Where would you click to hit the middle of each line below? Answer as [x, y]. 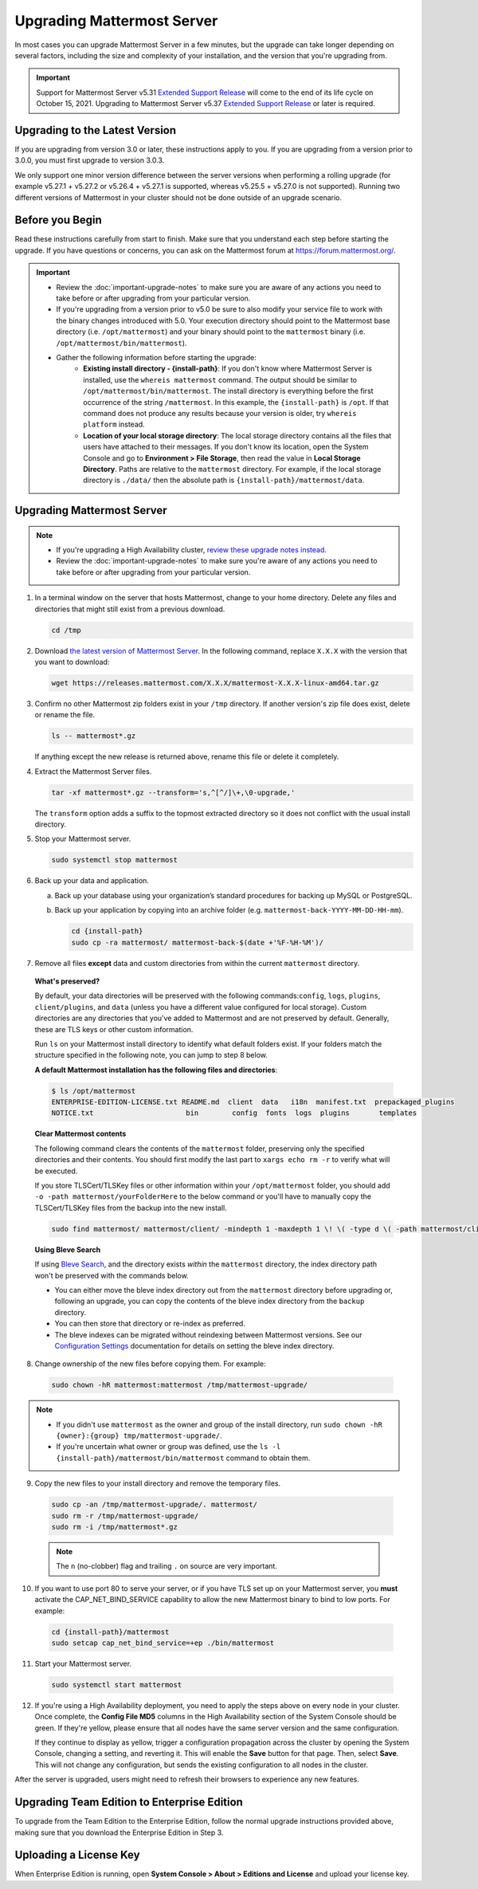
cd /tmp [66, 630]
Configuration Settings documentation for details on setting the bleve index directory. [194, 1345]
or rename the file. [65, 715]
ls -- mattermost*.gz [94, 736]
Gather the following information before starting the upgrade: [156, 357]
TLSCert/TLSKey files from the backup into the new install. [131, 1208]
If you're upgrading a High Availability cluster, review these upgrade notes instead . [191, 550]
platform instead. [114, 424]
